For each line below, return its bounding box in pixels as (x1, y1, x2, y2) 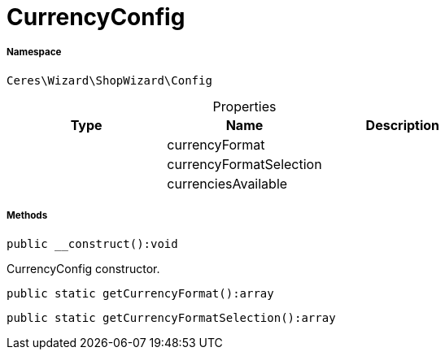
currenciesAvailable (167, 175, 288, 192)
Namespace (7, 46, 62, 59)
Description (365, 116, 440, 133)
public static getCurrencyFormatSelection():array (7, 310, 336, 324)
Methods (7, 210, 48, 222)
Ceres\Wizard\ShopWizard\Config (7, 73, 212, 87)
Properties (212, 98, 277, 115)
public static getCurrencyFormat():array (7, 286, 274, 300)
